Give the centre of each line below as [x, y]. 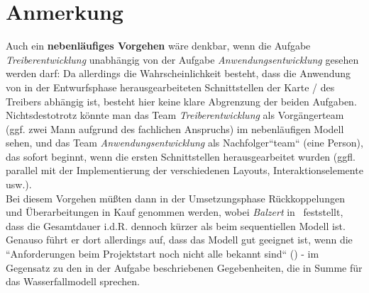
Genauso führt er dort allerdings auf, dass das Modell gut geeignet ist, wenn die [179, 240]
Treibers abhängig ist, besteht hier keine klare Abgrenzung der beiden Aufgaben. [181, 101]
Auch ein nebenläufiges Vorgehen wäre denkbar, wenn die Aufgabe [158, 46]
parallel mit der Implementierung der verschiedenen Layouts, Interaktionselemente [184, 170]
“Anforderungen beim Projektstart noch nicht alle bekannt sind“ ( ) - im [163, 254]
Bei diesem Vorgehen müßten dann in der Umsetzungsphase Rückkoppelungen [175, 198]
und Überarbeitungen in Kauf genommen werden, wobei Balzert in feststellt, [175, 212]
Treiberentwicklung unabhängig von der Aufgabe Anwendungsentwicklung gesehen [182, 59]
